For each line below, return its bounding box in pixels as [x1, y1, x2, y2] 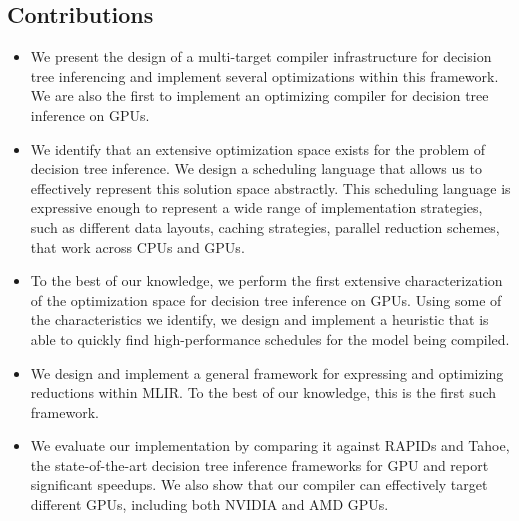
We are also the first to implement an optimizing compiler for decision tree [30, 85, 489, 106]
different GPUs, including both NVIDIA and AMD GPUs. [30, 494, 389, 515]
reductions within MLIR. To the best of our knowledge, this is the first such [30, 382, 497, 403]
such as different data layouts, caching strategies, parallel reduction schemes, [30, 216, 500, 237]
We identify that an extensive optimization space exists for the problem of [30, 138, 486, 159]
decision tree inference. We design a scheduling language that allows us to [30, 158, 482, 179]
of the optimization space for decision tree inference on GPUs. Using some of [30, 289, 502, 310]
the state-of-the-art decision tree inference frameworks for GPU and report [30, 454, 489, 475]
